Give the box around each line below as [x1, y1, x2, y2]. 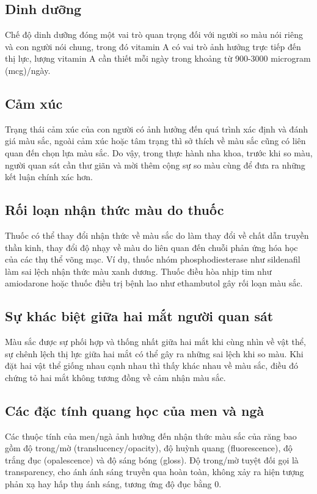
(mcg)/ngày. [5, 64, 51, 76]
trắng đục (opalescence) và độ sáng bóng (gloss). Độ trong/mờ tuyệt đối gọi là [5, 453, 299, 466]
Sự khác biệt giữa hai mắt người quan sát [5, 307, 274, 325]
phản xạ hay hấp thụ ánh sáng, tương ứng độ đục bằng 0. [5, 478, 222, 490]
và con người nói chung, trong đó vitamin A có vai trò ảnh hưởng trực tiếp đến [5, 40, 301, 53]
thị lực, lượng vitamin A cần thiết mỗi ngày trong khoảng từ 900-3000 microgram [5, 52, 311, 65]
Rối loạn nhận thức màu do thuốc [5, 200, 224, 219]
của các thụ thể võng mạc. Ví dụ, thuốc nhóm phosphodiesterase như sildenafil [5, 253, 301, 266]
